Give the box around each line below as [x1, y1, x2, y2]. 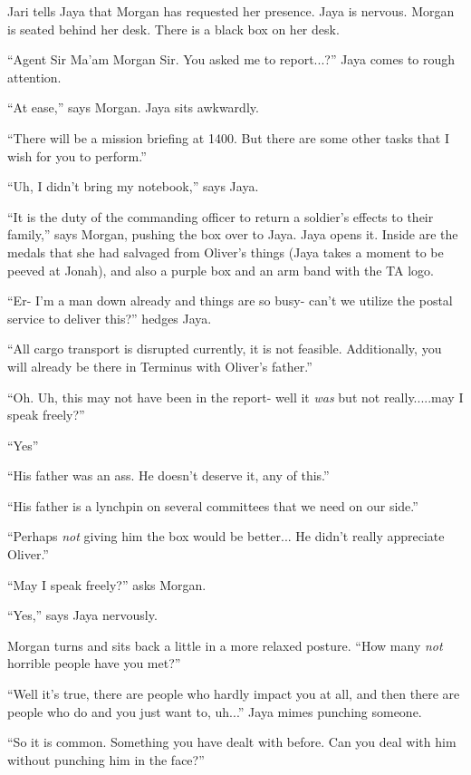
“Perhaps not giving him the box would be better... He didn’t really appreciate [7, 527, 445, 546]
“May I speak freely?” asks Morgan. [7, 575, 207, 594]
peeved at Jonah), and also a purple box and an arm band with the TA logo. [7, 260, 434, 279]
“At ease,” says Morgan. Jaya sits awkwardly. [7, 98, 259, 117]
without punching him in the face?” [7, 750, 205, 769]
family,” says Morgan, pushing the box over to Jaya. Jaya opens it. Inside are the [7, 225, 458, 244]
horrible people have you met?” [7, 654, 181, 673]
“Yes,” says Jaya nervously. [7, 605, 158, 625]
